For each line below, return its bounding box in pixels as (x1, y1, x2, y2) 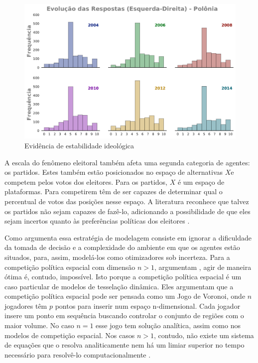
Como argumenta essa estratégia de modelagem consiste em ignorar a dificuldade (4, 232, 252, 242)
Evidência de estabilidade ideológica (24, 140, 134, 150)
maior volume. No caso (4, 320, 74, 331)
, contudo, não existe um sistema (154, 330, 254, 340)
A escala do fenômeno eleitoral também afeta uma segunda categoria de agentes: (4, 157, 250, 167)
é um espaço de (177, 176, 225, 187)
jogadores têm (4, 300, 47, 311)
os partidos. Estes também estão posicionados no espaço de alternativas (4, 167, 223, 177)
